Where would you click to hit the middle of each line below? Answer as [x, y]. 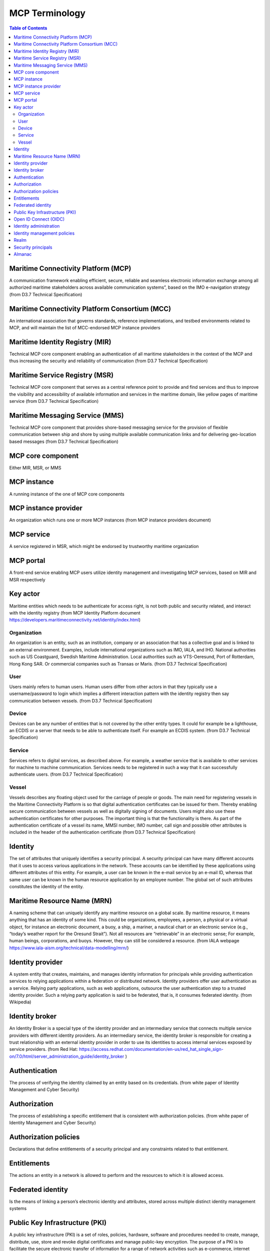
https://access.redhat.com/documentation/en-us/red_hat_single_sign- [151, 1049]
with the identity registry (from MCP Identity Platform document [75, 612]
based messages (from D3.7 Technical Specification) [64, 441]
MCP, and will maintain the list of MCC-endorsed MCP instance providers [85, 328]
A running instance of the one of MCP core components [67, 494]
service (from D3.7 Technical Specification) [54, 401]
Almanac [23, 254]
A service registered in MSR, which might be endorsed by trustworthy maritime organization [104, 546]
